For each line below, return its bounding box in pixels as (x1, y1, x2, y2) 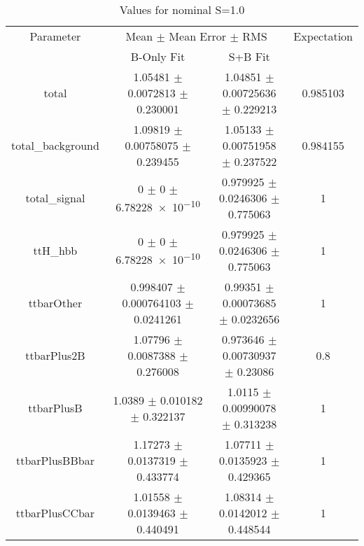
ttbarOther (28, 295, 83, 311)
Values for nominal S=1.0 (119, 1, 245, 17)
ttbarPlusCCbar (15, 505, 95, 521)
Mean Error (169, 28, 227, 44)
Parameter (29, 28, 81, 44)
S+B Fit (228, 48, 270, 64)
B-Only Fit (130, 48, 185, 64)
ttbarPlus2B (25, 347, 85, 363)
